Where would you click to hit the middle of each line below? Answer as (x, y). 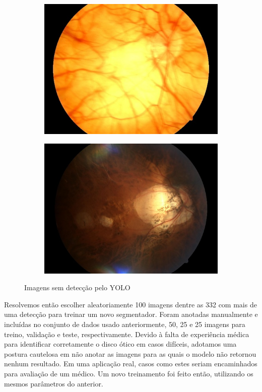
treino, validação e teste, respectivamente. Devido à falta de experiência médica (127, 334)
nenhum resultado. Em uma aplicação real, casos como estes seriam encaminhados (131, 364)
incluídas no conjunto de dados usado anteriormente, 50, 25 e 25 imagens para (125, 324)
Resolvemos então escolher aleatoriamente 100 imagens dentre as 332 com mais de (130, 304)
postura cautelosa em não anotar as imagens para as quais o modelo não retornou (130, 353)
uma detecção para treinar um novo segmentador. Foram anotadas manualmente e (131, 314)
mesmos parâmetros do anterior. (54, 383)
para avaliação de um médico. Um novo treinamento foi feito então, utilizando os (129, 373)
